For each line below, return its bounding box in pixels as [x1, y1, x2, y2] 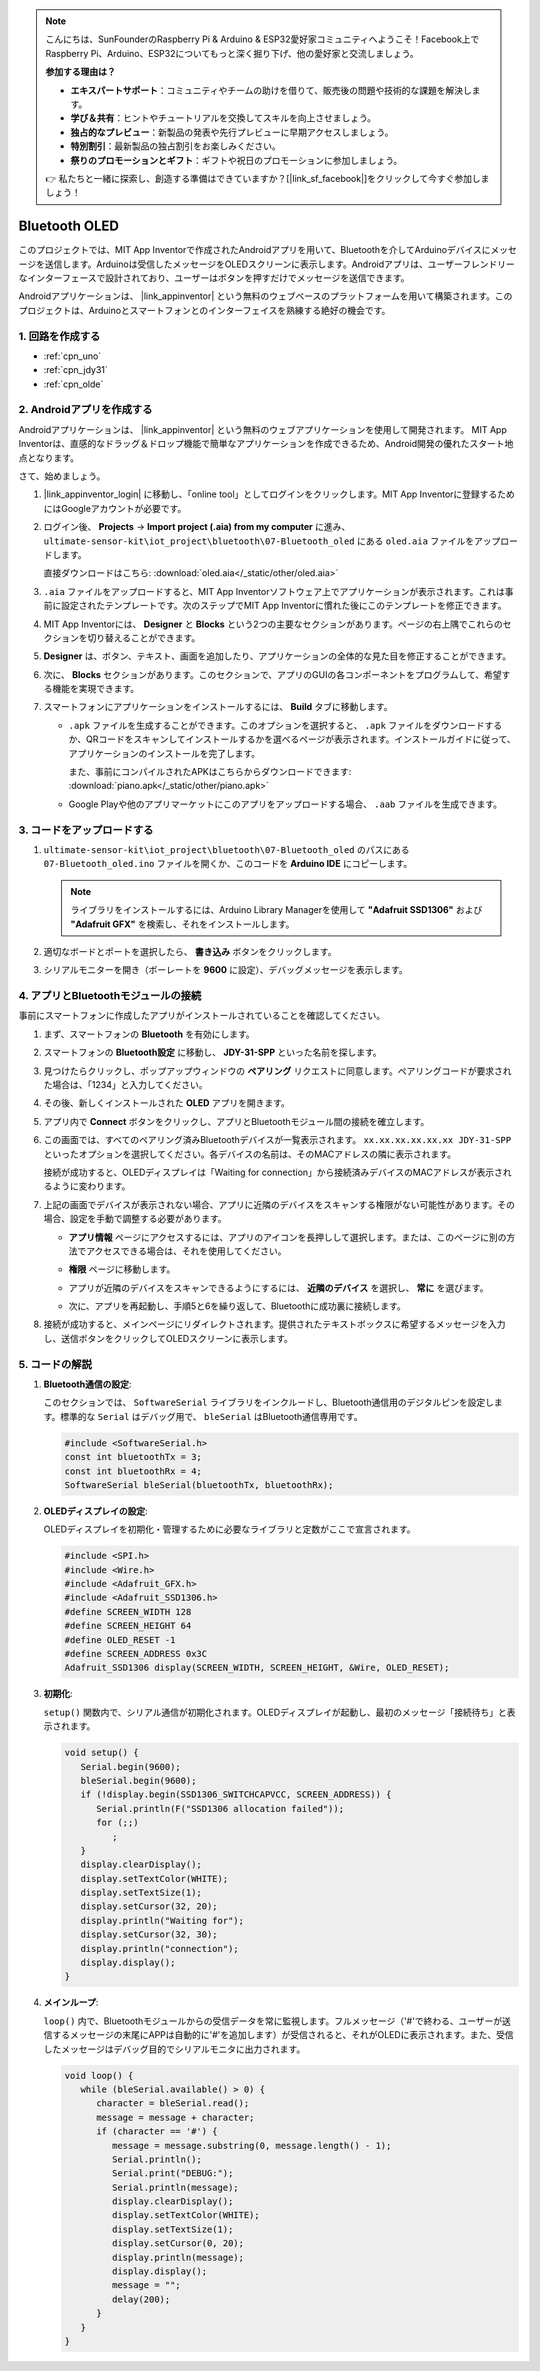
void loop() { [64, 2070, 134, 2081]
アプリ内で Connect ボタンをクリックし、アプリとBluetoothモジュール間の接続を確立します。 [43, 1115, 430, 1127]
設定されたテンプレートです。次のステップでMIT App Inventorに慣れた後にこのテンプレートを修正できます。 [60, 600, 507, 612]
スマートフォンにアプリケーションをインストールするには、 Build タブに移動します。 [43, 701, 393, 713]
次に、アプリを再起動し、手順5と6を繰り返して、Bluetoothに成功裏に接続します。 [68, 1300, 407, 1312]
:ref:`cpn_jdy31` [43, 364, 109, 376]
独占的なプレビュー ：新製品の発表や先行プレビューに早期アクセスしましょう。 [70, 126, 394, 138]
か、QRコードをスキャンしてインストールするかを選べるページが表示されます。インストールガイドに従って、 [68, 733, 516, 745]
